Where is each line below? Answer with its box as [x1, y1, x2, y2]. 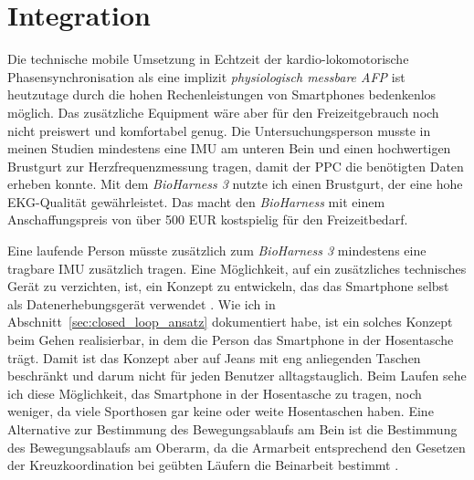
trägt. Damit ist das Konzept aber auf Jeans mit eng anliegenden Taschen [7, 348, 421, 367]
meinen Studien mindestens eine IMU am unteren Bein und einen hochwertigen [7, 139, 451, 158]
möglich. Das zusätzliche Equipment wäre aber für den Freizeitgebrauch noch [7, 102, 439, 121]
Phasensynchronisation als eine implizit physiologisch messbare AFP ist [7, 67, 406, 86]
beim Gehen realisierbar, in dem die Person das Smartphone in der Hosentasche [7, 330, 454, 350]
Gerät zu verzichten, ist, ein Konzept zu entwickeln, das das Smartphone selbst [7, 277, 449, 296]
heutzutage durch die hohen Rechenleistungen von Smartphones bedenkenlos [7, 85, 437, 104]
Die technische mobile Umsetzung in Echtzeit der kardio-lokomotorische [7, 49, 409, 68]
